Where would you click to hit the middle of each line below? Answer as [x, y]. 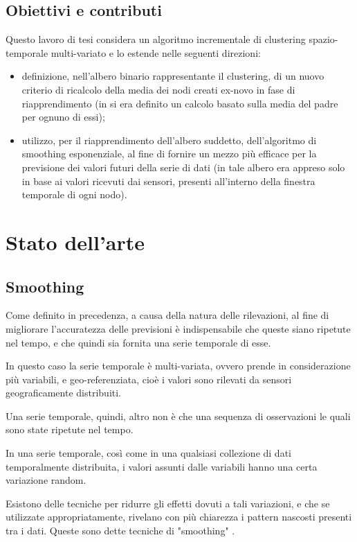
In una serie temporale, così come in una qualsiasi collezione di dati [148, 453]
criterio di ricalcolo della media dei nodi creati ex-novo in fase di [158, 89]
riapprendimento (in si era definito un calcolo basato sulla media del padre [180, 103]
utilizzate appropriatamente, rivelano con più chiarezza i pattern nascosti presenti [179, 517]
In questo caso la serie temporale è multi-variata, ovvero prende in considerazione [178, 366]
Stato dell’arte [75, 242]
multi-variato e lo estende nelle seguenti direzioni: [156, 52]
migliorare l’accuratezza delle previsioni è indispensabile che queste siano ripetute [178, 328]
